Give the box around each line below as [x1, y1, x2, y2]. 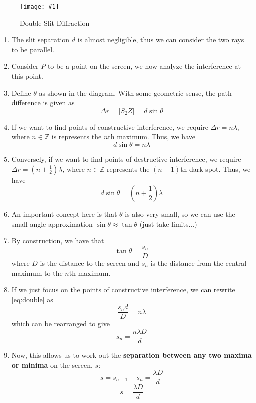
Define [11, 87, 31, 98]
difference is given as [11, 97, 75, 108]
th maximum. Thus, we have [108, 131, 195, 142]
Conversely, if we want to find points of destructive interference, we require [11, 154, 241, 164]
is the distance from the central [150, 258, 247, 268]
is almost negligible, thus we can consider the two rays [77, 34, 244, 45]
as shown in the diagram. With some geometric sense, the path [39, 87, 232, 98]
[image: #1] [20, 3, 59, 10]
